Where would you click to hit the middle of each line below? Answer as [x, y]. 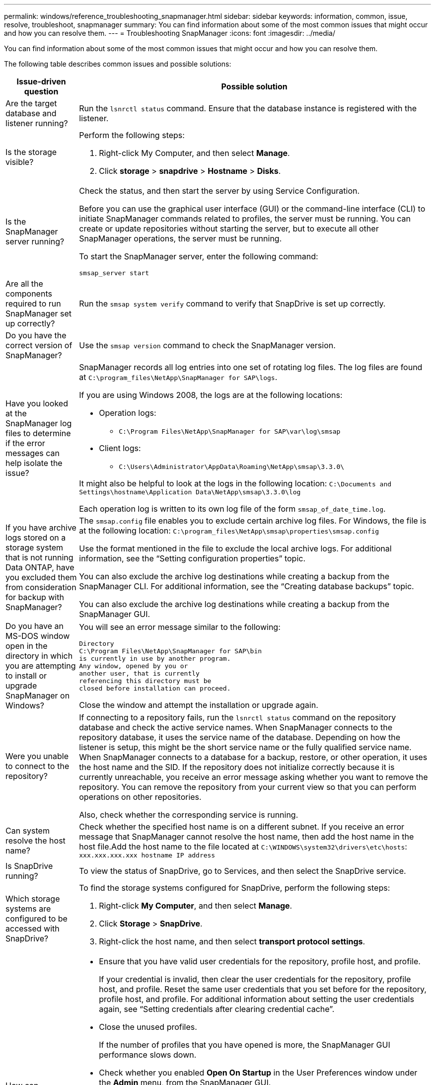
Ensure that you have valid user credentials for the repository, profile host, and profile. [260, 961]
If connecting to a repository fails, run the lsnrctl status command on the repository [238, 717]
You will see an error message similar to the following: [180, 627]
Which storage [33, 899]
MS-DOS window [38, 636]
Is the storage [31, 152]
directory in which [39, 656]
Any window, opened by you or [134, 666]
